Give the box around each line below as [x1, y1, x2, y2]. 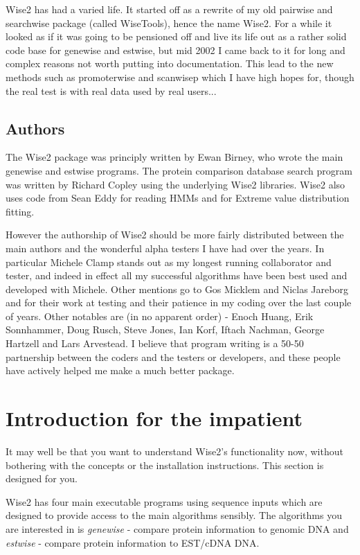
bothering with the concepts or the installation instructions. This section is [6, 457, 324, 472]
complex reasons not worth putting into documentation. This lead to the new [6, 56, 334, 71]
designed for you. [6, 471, 78, 486]
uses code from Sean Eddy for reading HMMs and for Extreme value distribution [6, 191, 350, 205]
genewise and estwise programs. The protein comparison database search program [6, 163, 352, 177]
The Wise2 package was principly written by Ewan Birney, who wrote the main [6, 150, 343, 164]
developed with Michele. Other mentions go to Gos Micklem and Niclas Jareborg [6, 281, 348, 296]
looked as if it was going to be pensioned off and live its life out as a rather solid [6, 29, 347, 44]
